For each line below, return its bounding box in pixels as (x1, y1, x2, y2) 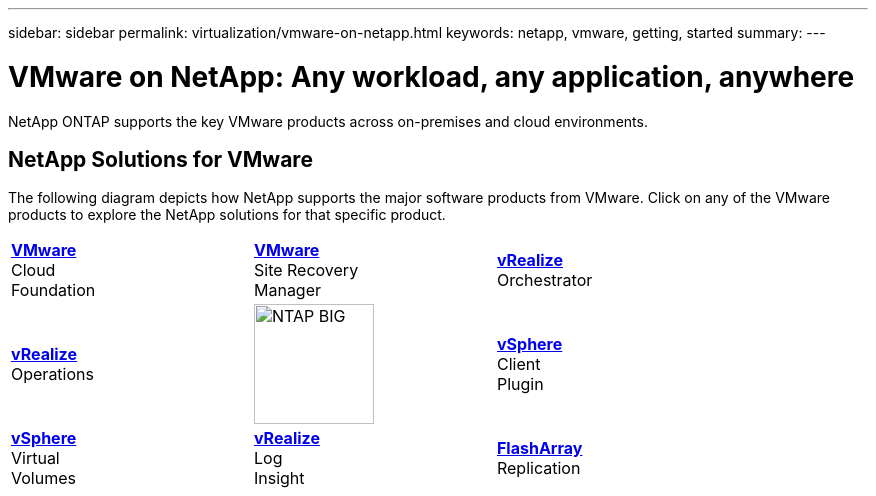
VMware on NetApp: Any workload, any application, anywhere (8, 59, 855, 94)
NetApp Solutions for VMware (8, 146, 313, 172)
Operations (11, 364, 94, 385)
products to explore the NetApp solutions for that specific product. (8, 206, 446, 224)
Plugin (496, 374, 544, 395)
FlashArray (496, 438, 583, 459)
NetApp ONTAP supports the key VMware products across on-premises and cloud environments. (8, 112, 648, 130)
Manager (253, 280, 322, 301)
